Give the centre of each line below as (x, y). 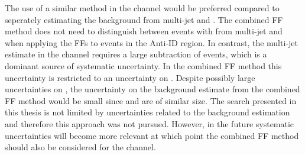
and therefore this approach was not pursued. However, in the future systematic (150, 123)
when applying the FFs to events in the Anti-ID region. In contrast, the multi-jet (151, 42)
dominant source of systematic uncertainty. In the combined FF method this (143, 65)
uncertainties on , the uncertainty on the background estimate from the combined (152, 89)
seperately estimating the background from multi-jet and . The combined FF (144, 19)
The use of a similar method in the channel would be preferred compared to (142, 8)
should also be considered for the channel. (80, 147)
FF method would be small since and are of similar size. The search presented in (151, 100)
